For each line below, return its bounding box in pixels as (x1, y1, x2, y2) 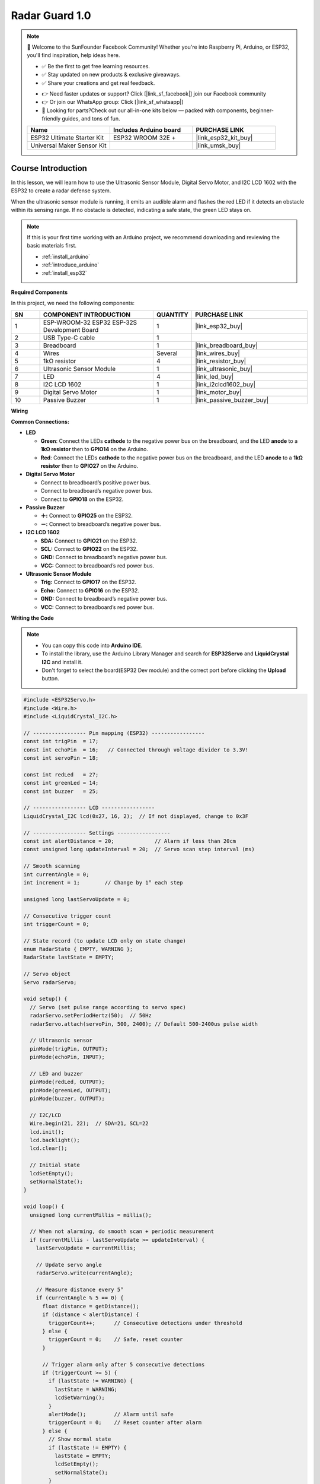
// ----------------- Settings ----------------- (23, 829, 171, 836)
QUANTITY (156, 310, 189, 319)
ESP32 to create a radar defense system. (11, 187, 111, 194)
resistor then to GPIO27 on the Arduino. (40, 462, 139, 469)
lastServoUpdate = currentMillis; (36, 1245, 136, 1252)
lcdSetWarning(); (54, 1394, 105, 1401)
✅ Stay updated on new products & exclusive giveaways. (41, 71, 181, 78)
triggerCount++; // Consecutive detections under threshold (48, 1320, 242, 1326)
